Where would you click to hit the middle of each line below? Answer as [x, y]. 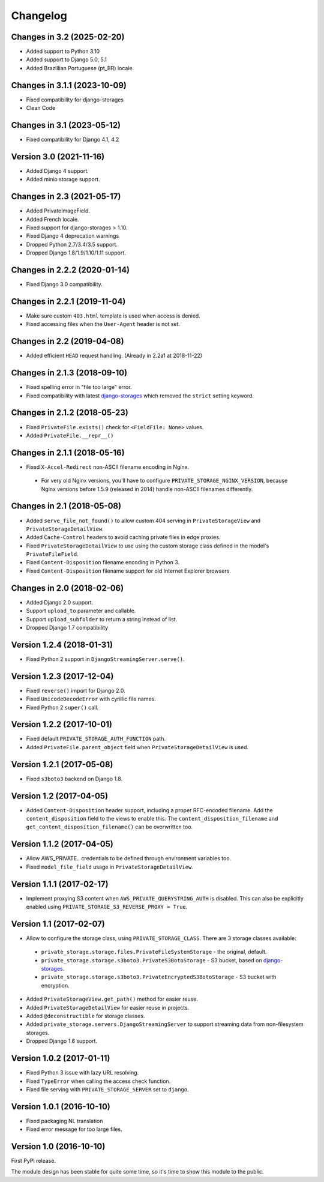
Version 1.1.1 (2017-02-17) [60, 884]
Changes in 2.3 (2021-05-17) [66, 197]
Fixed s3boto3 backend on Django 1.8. [74, 779]
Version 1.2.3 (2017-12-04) [62, 676]
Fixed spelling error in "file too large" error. [79, 387]
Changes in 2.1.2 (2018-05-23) [70, 413]
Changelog [39, 16]
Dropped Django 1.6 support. [62, 1041]
